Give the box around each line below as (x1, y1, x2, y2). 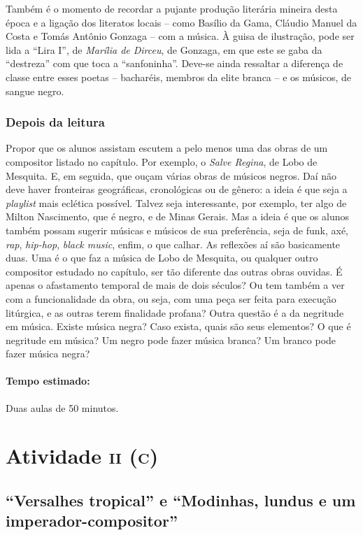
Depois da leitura (6, 113, 105, 131)
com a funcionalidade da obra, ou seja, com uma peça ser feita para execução (6, 291, 336, 306)
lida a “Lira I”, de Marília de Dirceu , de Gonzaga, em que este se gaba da (6, 42, 322, 57)
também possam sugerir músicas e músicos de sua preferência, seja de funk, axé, (6, 222, 348, 237)
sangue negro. (6, 83, 64, 98)
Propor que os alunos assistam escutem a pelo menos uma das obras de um (6, 141, 328, 155)
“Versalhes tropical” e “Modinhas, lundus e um (6, 490, 356, 511)
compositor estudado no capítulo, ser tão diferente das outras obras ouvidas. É (6, 264, 343, 278)
